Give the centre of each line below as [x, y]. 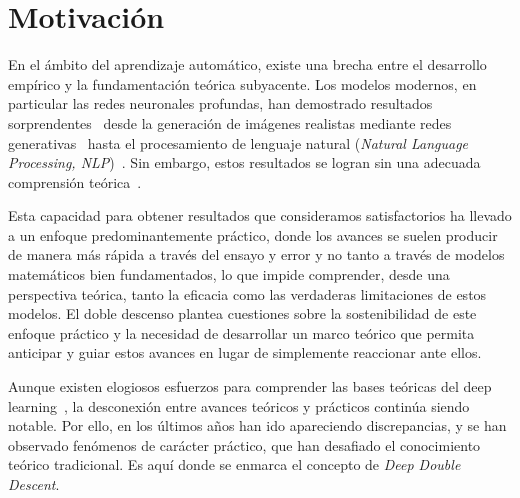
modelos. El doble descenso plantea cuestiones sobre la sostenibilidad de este [242, 313]
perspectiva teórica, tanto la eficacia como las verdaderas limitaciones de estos [247, 293]
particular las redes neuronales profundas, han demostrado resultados [220, 103]
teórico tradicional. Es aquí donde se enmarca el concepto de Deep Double [234, 464]
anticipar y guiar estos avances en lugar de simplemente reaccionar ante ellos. [245, 352]
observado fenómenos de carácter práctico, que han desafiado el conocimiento [244, 444]
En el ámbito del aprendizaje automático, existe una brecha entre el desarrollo [247, 64]
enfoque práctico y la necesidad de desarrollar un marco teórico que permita [241, 332]
